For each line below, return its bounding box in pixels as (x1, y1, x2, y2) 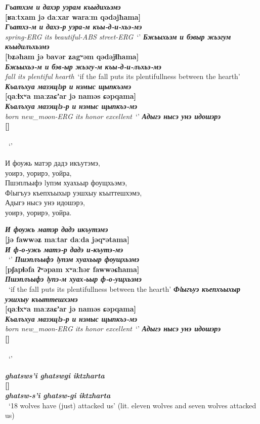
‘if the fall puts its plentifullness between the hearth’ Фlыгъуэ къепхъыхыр (8, 284, 240, 294)
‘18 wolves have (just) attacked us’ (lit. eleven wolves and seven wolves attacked (8, 400, 256, 410)
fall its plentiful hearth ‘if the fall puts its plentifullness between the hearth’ (5, 71, 240, 82)
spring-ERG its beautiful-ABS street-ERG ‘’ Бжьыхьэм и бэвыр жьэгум (5, 31, 231, 42)
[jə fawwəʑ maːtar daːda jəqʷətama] (5, 234, 129, 245)
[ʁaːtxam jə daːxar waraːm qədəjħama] (5, 11, 141, 22)
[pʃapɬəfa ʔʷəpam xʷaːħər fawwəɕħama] (5, 263, 140, 274)
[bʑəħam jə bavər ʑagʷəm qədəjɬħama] (5, 51, 139, 61)
